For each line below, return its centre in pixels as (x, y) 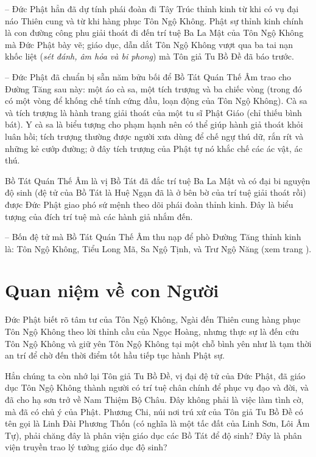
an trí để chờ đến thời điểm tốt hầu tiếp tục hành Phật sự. (115, 355)
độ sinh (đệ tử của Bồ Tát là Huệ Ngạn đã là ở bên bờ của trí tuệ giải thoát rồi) (156, 192)
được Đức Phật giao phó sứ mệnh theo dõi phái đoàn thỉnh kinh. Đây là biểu (149, 204)
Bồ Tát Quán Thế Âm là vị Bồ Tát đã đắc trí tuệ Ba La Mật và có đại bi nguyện (158, 180)
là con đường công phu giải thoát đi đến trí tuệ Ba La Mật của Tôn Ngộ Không (154, 33)
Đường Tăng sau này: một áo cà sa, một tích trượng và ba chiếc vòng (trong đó (153, 88)
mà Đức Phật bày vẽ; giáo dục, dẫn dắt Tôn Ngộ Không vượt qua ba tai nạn (149, 44)
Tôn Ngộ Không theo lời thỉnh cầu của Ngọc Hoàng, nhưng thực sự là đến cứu (152, 331)
